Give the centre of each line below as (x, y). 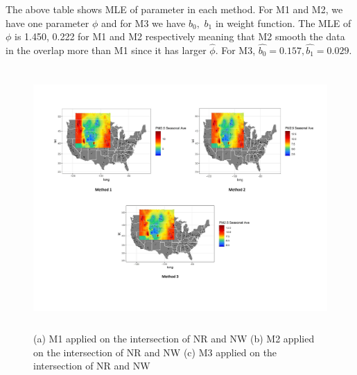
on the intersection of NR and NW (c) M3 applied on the (155, 352)
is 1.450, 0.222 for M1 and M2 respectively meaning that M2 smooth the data (180, 36)
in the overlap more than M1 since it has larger (106, 50)
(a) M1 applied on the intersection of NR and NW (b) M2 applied (174, 339)
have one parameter (47, 23)
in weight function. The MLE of (283, 23)
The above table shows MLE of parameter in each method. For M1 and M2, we (174, 9)
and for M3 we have (143, 23)
